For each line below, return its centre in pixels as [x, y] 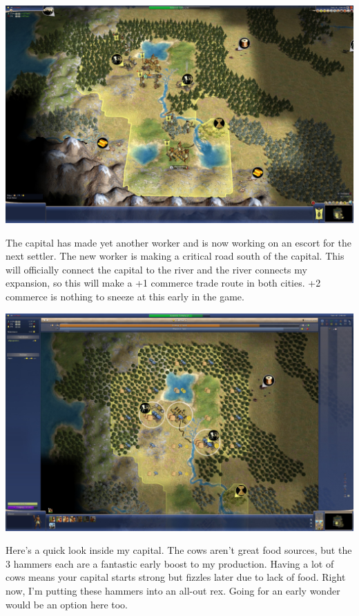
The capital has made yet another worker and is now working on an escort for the [178, 242]
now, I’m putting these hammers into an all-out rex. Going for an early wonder [173, 590]
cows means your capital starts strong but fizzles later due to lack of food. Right [176, 577]
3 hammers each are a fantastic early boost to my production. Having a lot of [170, 563]
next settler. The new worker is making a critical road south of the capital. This [175, 256]
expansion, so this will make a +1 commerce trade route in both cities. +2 [163, 283]
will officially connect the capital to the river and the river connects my [156, 269]
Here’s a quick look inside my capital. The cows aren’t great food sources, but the [179, 550]
